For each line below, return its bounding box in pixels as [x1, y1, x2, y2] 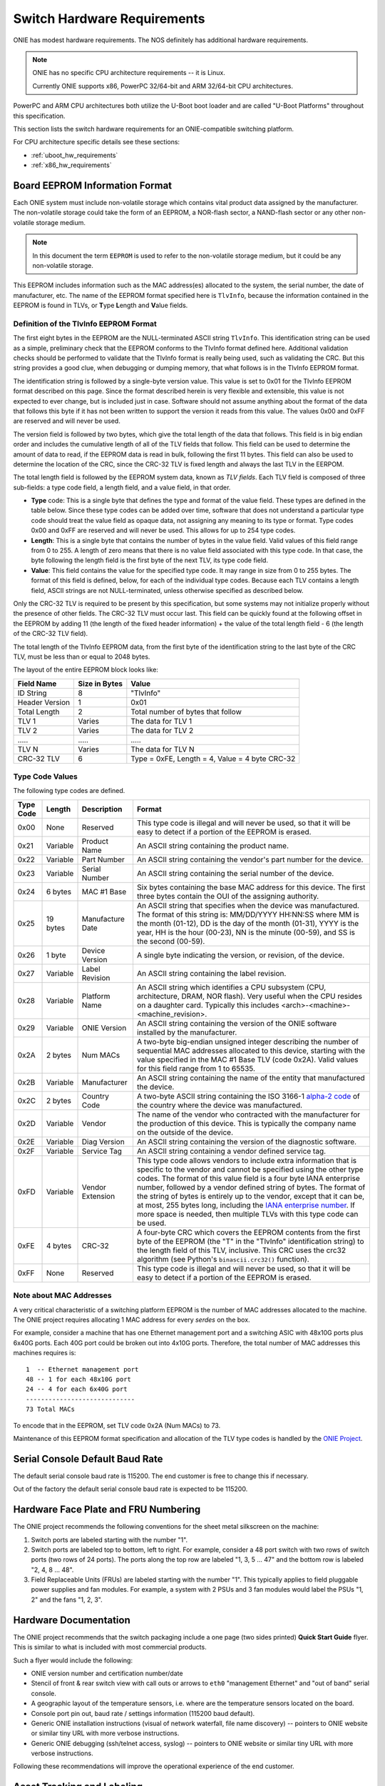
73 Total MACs [26, 1405, 75, 1414]
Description [81, 804, 123, 814]
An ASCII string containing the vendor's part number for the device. [136, 854, 364, 864]
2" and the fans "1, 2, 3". [31, 1595, 103, 1604]
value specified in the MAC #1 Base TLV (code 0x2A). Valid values [136, 1054, 359, 1064]
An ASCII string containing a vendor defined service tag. [136, 1146, 327, 1156]
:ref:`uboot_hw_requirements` [31, 151, 118, 159]
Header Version [17, 697, 71, 707]
